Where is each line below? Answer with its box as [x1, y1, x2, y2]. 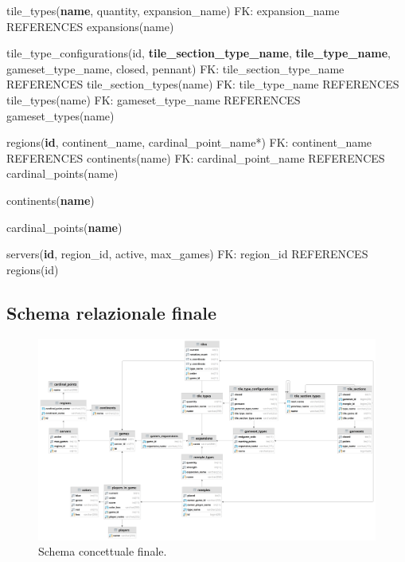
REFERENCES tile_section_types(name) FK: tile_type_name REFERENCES [6, 76, 399, 92]
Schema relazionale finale [6, 300, 217, 324]
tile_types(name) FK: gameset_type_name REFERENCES [6, 91, 301, 108]
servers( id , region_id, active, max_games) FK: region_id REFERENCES [6, 246, 368, 262]
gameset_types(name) [6, 107, 115, 124]
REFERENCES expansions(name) [6, 18, 174, 34]
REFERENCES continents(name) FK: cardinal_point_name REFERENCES [6, 149, 385, 166]
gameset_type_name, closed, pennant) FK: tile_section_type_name [6, 60, 345, 77]
